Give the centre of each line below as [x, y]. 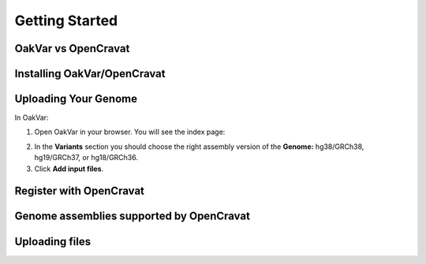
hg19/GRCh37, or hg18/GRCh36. [86, 158]
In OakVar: [32, 117]
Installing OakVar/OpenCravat [90, 74]
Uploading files [53, 242]
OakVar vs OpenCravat [72, 48]
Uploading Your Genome [76, 99]
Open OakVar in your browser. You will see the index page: [130, 132]
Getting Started [66, 20]
